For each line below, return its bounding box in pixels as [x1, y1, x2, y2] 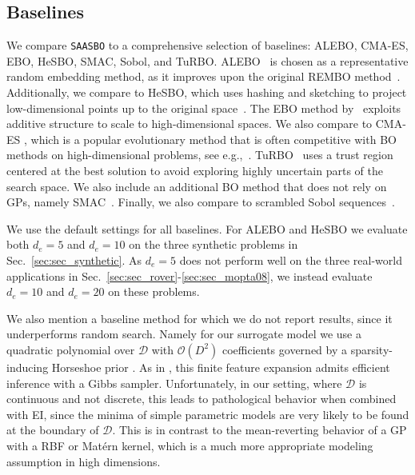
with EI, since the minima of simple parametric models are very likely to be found [6, 405, 409, 422]
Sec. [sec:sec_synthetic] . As [6, 251, 142, 268]
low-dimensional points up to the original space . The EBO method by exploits [6, 99, 401, 116]
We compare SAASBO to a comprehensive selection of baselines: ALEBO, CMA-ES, [6, 37, 409, 54]
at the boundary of [6, 421, 99, 438]
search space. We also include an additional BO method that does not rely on [6, 178, 387, 194]
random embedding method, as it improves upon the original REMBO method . [6, 68, 401, 85]
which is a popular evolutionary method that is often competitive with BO [30, 130, 397, 147]
